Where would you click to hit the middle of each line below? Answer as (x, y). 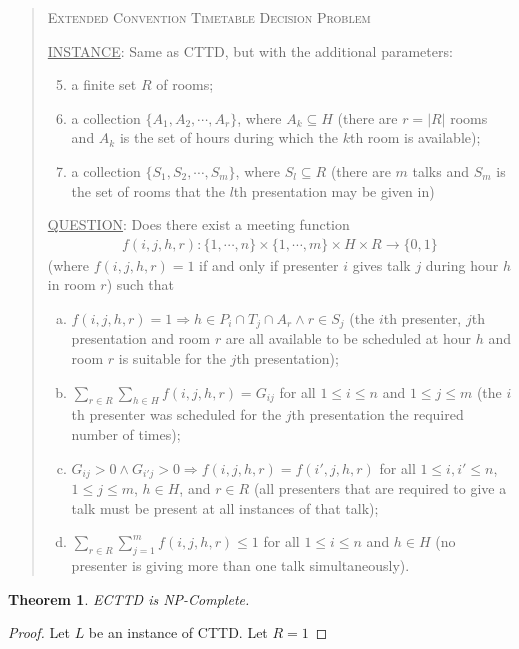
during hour (462, 264)
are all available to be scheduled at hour (348, 338)
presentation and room (141, 338)
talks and (440, 170)
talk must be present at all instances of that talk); (225, 507)
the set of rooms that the (148, 190)
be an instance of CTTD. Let (178, 632)
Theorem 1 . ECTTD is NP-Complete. (129, 598)
